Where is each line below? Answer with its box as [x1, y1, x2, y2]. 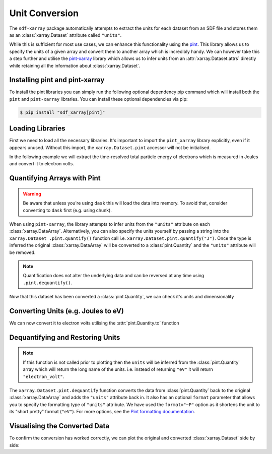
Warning [23, 190, 41, 197]
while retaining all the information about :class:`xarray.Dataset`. [9, 62, 141, 69]
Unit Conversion [9, 8, 79, 19]
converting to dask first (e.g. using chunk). [23, 207, 112, 213]
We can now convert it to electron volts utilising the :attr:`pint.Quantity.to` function [9, 320, 179, 326]
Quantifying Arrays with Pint [9, 174, 101, 182]
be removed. [9, 249, 36, 255]
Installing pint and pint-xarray [9, 76, 105, 84]
